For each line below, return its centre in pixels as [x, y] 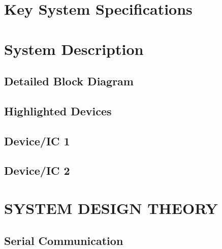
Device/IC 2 [37, 170]
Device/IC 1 [37, 141]
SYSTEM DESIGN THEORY [111, 208]
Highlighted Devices [58, 111]
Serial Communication [64, 240]
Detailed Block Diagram [69, 81]
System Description [74, 49]
